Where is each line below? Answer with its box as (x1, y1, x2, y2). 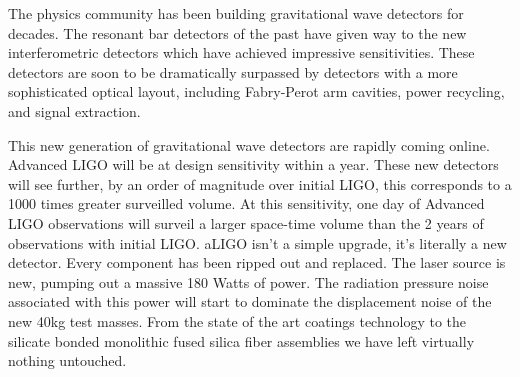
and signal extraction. (8, 100, 141, 121)
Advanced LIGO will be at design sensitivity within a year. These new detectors (8, 154, 499, 175)
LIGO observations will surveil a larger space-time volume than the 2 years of (8, 212, 484, 233)
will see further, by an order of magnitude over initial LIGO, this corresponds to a (8, 173, 512, 194)
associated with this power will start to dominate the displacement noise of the (8, 291, 492, 312)
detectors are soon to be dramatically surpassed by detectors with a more (8, 61, 458, 82)
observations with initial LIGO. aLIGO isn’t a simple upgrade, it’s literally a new (8, 232, 507, 253)
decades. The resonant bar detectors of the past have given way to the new (8, 22, 467, 43)
